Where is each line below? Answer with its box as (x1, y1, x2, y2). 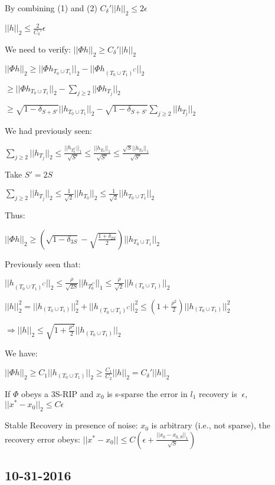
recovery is (198, 387, 237, 399)
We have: (5, 347, 38, 359)
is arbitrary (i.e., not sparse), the (151, 419, 271, 431)
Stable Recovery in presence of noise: (5, 419, 138, 431)
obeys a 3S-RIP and (21, 387, 94, 399)
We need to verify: (5, 43, 71, 55)
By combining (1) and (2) (5, 2, 97, 14)
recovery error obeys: (5, 432, 80, 445)
